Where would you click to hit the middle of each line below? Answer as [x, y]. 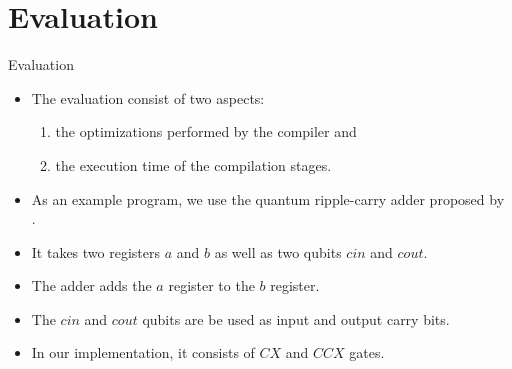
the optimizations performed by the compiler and [206, 131]
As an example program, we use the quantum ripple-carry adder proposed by [268, 198]
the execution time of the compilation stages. [193, 164]
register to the [211, 285]
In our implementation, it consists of [143, 352]
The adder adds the [91, 285]
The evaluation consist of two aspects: [148, 97]
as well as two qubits [278, 251]
